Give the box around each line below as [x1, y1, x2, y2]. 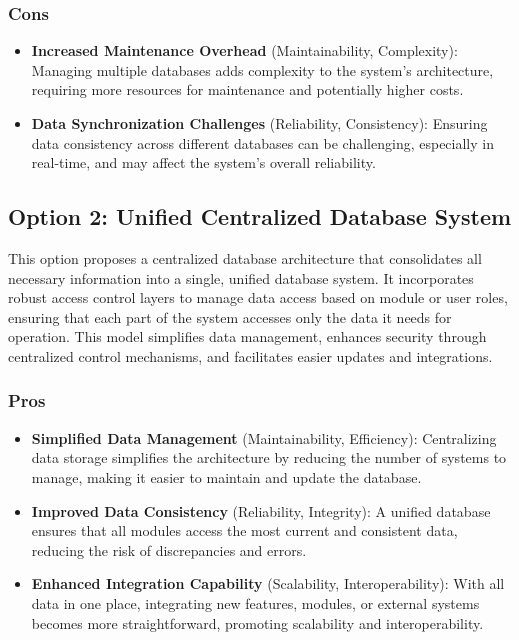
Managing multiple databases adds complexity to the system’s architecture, [31, 59, 494, 80]
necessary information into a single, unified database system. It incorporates [8, 267, 474, 288]
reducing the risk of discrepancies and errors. [31, 539, 307, 560]
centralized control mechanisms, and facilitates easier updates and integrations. [8, 345, 493, 366]
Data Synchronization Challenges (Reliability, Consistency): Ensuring [31, 113, 488, 133]
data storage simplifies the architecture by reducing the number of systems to [31, 447, 507, 468]
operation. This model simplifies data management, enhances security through [8, 326, 487, 347]
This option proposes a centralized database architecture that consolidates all [8, 247, 482, 268]
